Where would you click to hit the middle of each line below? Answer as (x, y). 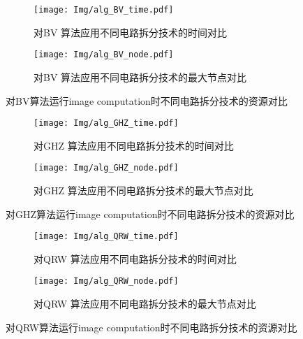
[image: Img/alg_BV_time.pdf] (104, 10)
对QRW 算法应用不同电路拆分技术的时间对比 (135, 258)
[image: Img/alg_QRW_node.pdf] (106, 281)
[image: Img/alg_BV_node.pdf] (104, 55)
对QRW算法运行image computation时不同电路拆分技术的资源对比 (151, 327)
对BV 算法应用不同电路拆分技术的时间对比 (131, 32)
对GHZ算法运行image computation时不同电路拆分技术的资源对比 (150, 214)
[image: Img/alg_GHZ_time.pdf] (106, 123)
